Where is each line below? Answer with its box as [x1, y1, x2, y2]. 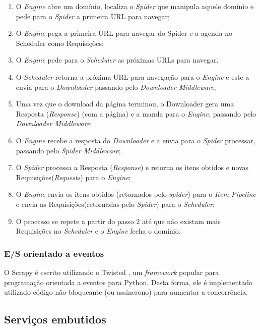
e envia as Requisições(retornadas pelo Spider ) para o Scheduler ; [16, 198, 215, 209]
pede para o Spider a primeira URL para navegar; [16, 11, 170, 21]
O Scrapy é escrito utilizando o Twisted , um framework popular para [4, 266, 219, 277]
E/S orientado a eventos [4, 247, 104, 259]
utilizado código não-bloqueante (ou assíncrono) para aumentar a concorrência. [4, 287, 248, 297]
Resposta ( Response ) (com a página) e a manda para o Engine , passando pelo [16, 108, 256, 119]
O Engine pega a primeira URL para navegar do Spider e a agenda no [16, 28, 232, 38]
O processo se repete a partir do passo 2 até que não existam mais [16, 215, 221, 226]
